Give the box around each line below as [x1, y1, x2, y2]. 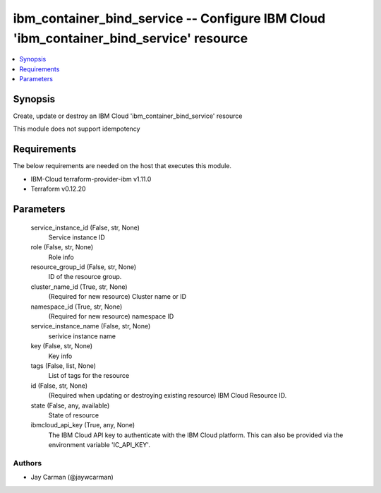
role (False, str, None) [30, 243, 94, 251]
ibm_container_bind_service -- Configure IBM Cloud [13, 11, 326, 26]
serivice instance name [48, 332, 116, 340]
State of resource [48, 410, 99, 420]
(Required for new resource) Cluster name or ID [48, 292, 187, 301]
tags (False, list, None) [30, 361, 97, 370]
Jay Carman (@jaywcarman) [30, 473, 114, 482]
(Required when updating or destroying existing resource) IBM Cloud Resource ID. [48, 391, 287, 400]
